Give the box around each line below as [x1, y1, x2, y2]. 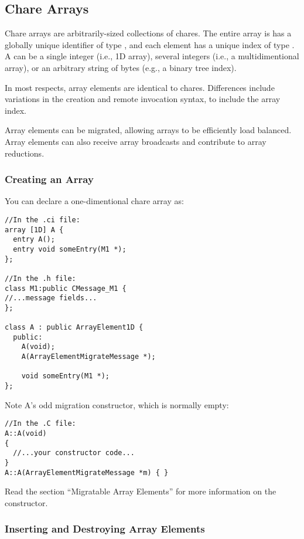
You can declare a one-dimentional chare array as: [5, 195, 184, 207]
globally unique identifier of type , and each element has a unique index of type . [5, 38, 295, 50]
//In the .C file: [5, 419, 76, 428]
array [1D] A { [5, 225, 64, 234]
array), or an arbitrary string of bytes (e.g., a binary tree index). [5, 61, 237, 73]
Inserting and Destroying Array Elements [5, 521, 205, 536]
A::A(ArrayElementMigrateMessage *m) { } [5, 468, 169, 477]
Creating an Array [5, 172, 94, 187]
